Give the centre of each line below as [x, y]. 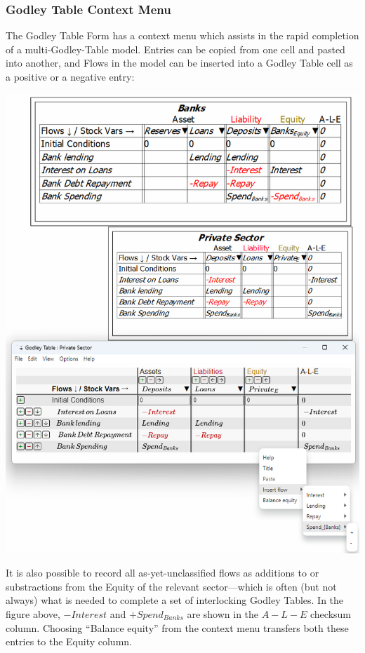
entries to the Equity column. [69, 641]
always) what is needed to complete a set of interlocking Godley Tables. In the [175, 600]
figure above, [33, 613]
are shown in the [223, 613]
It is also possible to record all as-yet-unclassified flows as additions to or [162, 573]
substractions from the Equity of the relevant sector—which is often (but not [171, 586]
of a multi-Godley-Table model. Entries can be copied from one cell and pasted [175, 49]
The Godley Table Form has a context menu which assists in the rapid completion [182, 35]
